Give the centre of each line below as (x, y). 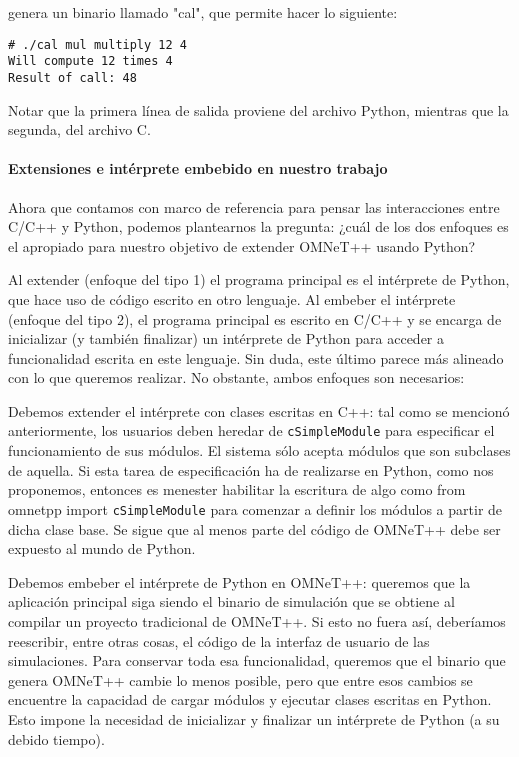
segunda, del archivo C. (79, 129)
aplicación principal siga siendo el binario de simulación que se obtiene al (231, 601)
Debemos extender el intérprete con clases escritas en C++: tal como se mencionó (259, 410)
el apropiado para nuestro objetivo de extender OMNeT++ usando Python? (242, 245)
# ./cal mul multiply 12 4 (97, 44)
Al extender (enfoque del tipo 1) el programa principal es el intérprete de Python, (259, 279)
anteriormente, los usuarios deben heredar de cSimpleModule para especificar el (251, 430)
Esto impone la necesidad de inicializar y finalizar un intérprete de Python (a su (254, 718)
